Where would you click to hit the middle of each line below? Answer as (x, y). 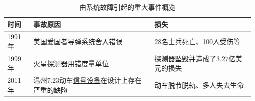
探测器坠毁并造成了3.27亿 (195, 58)
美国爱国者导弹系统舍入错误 (78, 41)
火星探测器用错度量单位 (71, 63)
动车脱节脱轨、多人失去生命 (199, 85)
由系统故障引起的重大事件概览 (127, 7)
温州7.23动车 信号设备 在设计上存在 (87, 80)
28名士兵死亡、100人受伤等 (198, 41)
